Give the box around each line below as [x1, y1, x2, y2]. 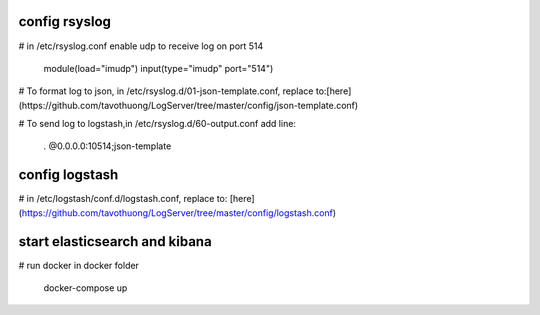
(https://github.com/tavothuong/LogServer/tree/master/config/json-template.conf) [18, 99, 359, 111]
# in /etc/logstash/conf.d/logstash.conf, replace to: [18, 193, 228, 205]
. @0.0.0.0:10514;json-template [43, 140, 172, 152]
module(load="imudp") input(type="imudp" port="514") [43, 62, 274, 74]
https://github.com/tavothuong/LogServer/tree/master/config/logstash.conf [21, 206, 334, 219]
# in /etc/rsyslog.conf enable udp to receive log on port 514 [18, 40, 264, 52]
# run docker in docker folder [18, 259, 140, 271]
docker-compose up [43, 282, 128, 294]
